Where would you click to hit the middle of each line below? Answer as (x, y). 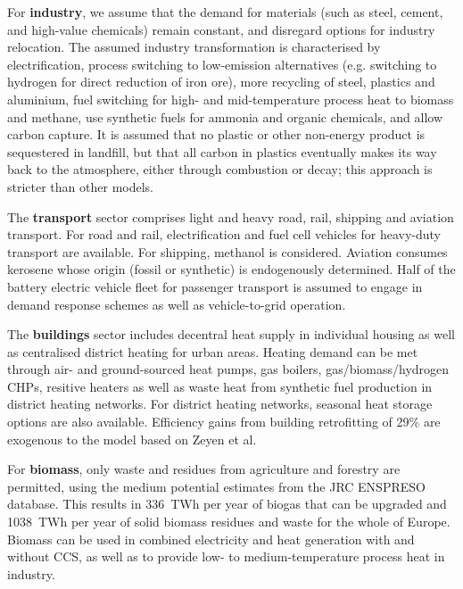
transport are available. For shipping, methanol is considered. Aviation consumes (227, 251)
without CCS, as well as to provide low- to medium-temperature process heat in (226, 556)
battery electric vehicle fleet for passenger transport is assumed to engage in (215, 286)
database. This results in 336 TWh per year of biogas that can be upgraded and (227, 504)
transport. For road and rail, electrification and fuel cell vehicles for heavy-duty (224, 234)
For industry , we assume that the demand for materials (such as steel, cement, (225, 12)
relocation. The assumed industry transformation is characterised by (194, 47)
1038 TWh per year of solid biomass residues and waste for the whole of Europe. (229, 522)
